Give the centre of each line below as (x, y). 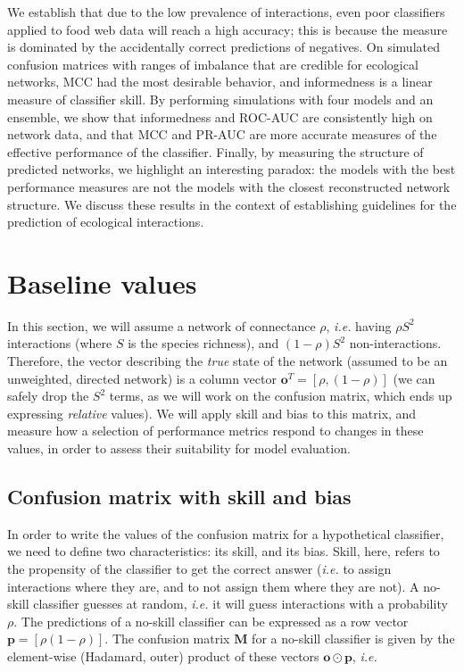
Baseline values (102, 282)
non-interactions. (395, 343)
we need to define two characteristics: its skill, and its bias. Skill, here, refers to (224, 551)
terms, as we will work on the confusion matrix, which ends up (281, 396)
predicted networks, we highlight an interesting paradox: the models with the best (232, 169)
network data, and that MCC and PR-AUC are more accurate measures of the (222, 134)
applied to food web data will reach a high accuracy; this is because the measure (228, 29)
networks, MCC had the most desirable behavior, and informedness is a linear (220, 82)
